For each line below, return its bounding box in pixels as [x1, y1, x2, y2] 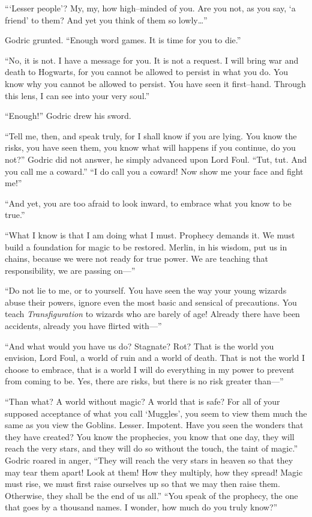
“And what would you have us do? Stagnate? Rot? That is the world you [5, 339, 274, 352]
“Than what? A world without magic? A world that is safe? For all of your [5, 395, 280, 408]
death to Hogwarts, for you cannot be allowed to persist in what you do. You [5, 65, 289, 78]
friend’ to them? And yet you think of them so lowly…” [5, 13, 208, 26]
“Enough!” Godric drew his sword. [5, 109, 131, 122]
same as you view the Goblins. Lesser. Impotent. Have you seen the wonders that [5, 419, 304, 431]
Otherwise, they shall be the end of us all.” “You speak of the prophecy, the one [5, 489, 298, 501]
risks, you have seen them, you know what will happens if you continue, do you [5, 141, 296, 154]
